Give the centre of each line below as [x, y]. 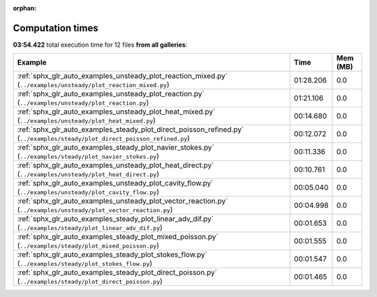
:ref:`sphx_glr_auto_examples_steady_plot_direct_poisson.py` [117, 273]
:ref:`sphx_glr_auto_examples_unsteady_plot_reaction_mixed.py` [123, 76]
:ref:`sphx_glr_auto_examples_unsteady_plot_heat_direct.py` [116, 165]
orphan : [25, 8]
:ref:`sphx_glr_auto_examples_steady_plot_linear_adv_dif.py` [116, 219]
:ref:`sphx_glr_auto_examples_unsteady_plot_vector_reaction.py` [123, 201]
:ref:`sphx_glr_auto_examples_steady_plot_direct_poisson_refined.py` [131, 130]
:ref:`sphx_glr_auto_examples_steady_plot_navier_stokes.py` [116, 148]
